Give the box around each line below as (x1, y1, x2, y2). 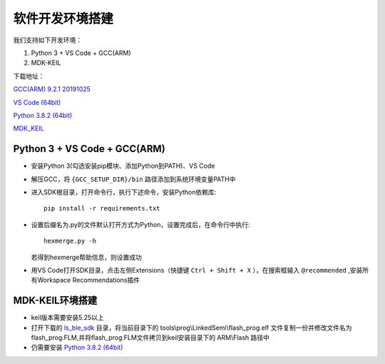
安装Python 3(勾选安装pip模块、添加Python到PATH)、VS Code (31, 161, 215, 171)
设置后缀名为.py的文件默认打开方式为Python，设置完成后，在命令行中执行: (31, 220, 250, 228)
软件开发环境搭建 (13, 11, 114, 26)
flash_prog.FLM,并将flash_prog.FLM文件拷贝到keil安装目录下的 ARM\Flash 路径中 (31, 333, 270, 342)
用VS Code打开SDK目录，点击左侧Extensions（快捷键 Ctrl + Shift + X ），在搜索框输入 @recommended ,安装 (31, 266, 363, 274)
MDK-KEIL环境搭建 (13, 295, 98, 307)
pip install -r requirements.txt (43, 204, 160, 213)
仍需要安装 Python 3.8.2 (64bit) (31, 343, 123, 352)
